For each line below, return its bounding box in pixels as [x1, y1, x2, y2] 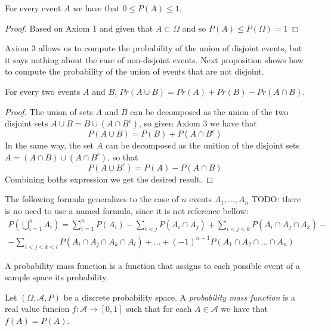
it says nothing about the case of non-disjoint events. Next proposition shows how [5, 53, 304, 66]
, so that [107, 150, 138, 163]
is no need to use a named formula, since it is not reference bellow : [5, 204, 249, 216]
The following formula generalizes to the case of [5, 193, 179, 205]
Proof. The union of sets [5, 105, 93, 117]
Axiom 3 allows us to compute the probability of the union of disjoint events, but [5, 42, 302, 54]
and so [182, 21, 206, 34]
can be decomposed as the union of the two [130, 105, 289, 117]
